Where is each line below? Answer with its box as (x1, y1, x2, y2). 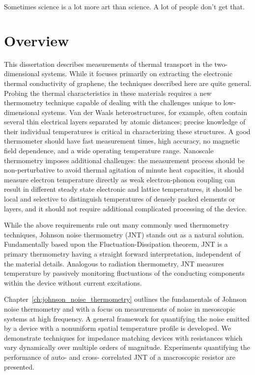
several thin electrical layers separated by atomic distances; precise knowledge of (4, 116, 246, 127)
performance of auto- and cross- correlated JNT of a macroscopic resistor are (4, 351, 236, 362)
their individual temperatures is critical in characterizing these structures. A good (4, 126, 251, 136)
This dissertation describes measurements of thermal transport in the (4, 58, 212, 69)
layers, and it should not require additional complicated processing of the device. (4, 203, 247, 213)
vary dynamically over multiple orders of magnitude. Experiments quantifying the (4, 342, 250, 352)
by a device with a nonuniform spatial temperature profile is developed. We (4, 323, 231, 333)
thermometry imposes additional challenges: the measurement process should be (4, 155, 245, 165)
